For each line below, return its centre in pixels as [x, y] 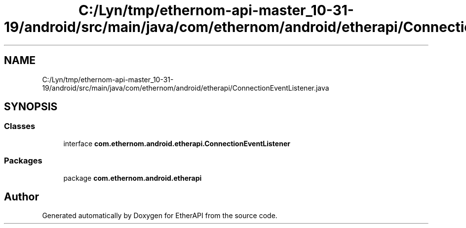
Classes [20, 126]
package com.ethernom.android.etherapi [133, 178]
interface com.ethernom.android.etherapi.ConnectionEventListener [177, 143]
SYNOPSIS [31, 107]
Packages [23, 161]
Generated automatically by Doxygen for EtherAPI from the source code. [160, 216]
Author [21, 196]
